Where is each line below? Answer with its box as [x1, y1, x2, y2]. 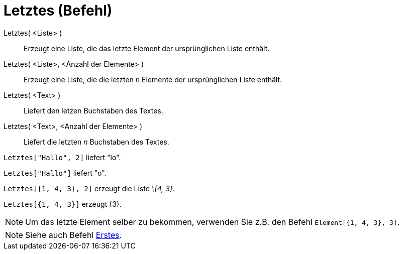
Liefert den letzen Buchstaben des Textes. [24, 106, 163, 115]
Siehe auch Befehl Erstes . [25, 229, 122, 240]
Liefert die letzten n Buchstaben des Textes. [24, 137, 169, 146]
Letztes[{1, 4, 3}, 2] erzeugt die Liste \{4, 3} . [4, 184, 175, 193]
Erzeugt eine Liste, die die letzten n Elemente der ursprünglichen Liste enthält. [24, 75, 282, 84]
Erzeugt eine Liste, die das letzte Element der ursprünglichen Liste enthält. [24, 44, 270, 53]
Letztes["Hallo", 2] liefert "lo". [4, 153, 121, 162]
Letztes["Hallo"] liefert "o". [4, 168, 107, 177]
